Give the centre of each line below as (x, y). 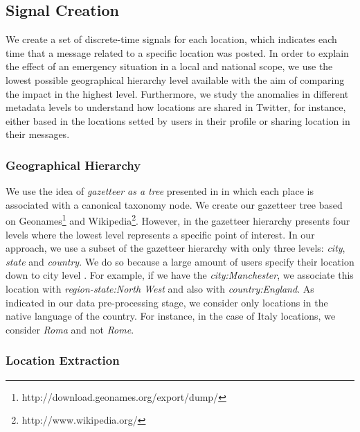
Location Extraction (63, 360)
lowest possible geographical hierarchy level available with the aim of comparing (175, 79)
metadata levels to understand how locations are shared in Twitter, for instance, (176, 107)
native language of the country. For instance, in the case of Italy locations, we (171, 316)
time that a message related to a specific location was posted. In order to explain (177, 52)
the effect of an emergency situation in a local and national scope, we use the (169, 66)
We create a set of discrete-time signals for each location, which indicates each (171, 39)
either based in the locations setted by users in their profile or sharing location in (178, 120)
